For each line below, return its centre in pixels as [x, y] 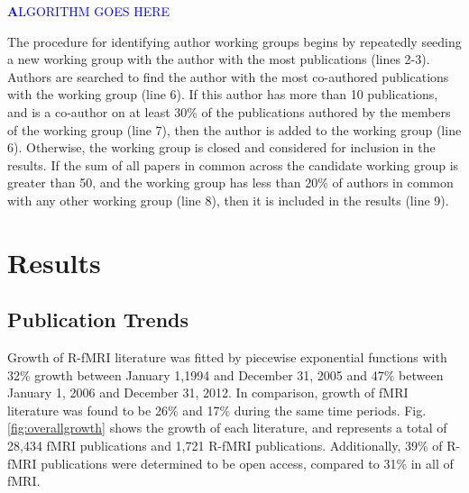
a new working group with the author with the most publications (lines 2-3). [219, 59]
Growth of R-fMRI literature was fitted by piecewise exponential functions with [227, 357]
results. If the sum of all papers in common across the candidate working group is [233, 164]
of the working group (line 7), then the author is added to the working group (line [234, 129]
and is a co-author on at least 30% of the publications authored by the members [229, 111]
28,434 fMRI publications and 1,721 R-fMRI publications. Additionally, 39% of [225, 446]
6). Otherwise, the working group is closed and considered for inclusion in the [221, 147]
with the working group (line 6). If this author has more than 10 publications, [223, 94]
